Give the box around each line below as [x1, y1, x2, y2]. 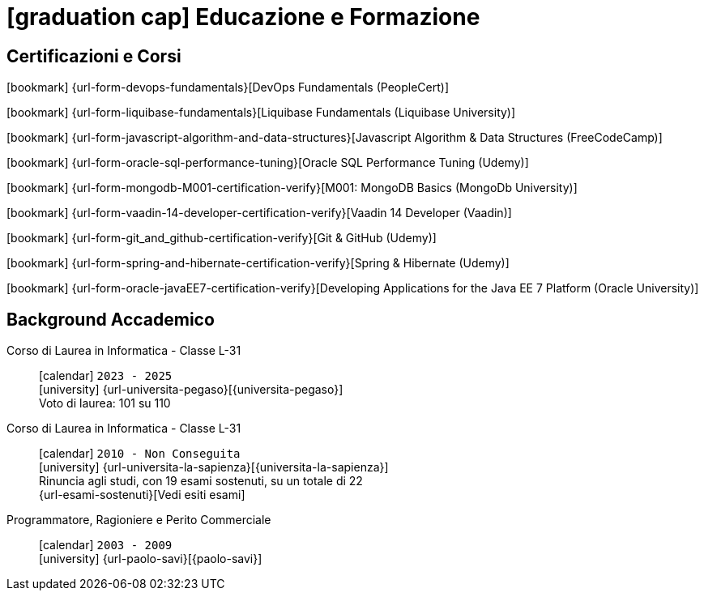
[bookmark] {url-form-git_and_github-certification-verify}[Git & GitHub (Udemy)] [6, 231, 437, 245]
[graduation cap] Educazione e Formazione [6, 3, 480, 31]
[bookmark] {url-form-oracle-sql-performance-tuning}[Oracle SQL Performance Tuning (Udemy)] [6, 156, 529, 170]
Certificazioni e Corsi [6, 45, 181, 66]
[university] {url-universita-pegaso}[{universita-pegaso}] [39, 382, 343, 397]
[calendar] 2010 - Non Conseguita [39, 446, 241, 461]
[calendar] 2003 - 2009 [39, 538, 173, 552]
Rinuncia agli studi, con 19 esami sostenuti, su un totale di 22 [39, 474, 363, 488]
